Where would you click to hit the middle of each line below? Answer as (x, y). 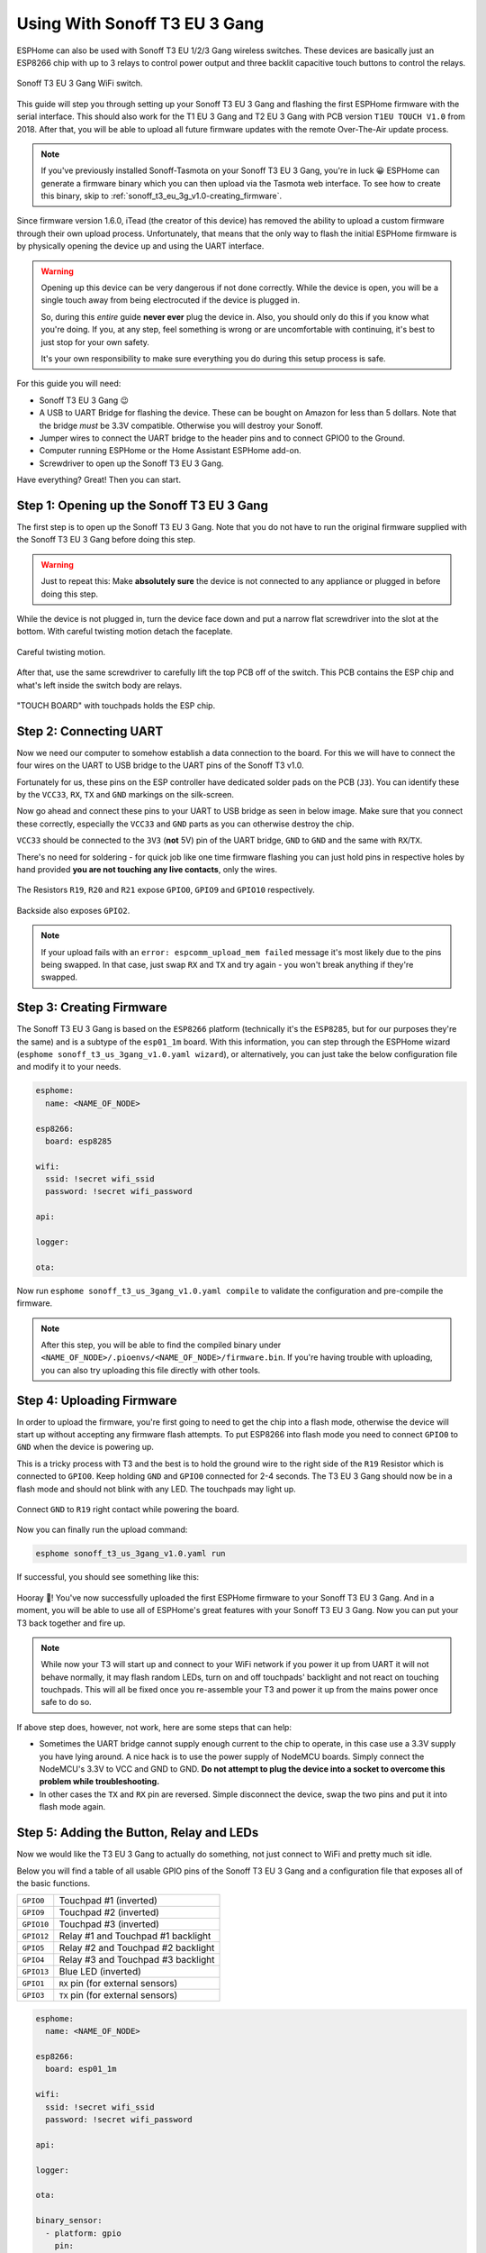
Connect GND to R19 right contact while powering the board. (128, 1509)
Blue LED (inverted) (100, 1972)
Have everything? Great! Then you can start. (99, 480)
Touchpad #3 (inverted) (109, 1924)
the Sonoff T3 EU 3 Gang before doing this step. (106, 540)
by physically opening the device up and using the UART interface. (140, 246)
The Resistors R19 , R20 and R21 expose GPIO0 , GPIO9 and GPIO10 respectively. (166, 890)
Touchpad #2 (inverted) (109, 1912)
